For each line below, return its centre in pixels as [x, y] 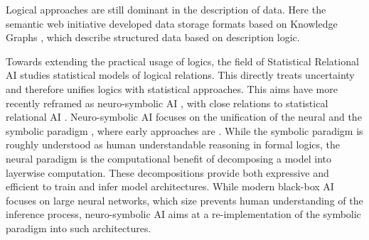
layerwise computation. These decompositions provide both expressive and [167, 172]
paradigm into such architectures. [79, 228]
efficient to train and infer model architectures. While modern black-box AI [170, 186]
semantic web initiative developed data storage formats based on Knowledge [172, 23]
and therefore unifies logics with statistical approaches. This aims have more [172, 88]
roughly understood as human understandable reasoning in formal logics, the [173, 144]
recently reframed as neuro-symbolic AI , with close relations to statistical [167, 103]
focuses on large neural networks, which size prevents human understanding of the [184, 200]
